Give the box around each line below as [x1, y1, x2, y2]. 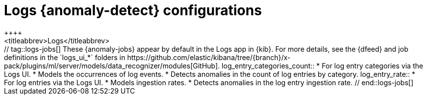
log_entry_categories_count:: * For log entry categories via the [222, 61, 424, 70]
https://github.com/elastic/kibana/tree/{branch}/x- [127, 53, 291, 62]
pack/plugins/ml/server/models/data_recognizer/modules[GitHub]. [4, 61, 220, 70]
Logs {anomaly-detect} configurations [4, 2, 262, 19]
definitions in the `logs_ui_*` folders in [4, 53, 126, 62]
